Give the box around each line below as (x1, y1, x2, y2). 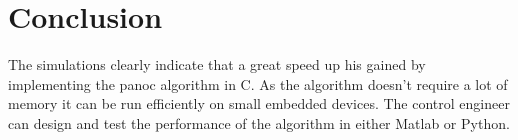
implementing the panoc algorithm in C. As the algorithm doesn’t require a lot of (8, 73, 508, 94)
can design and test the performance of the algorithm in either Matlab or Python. (8, 112, 510, 133)
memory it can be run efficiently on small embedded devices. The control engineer (8, 93, 510, 114)
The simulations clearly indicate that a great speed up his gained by (8, 54, 426, 75)
